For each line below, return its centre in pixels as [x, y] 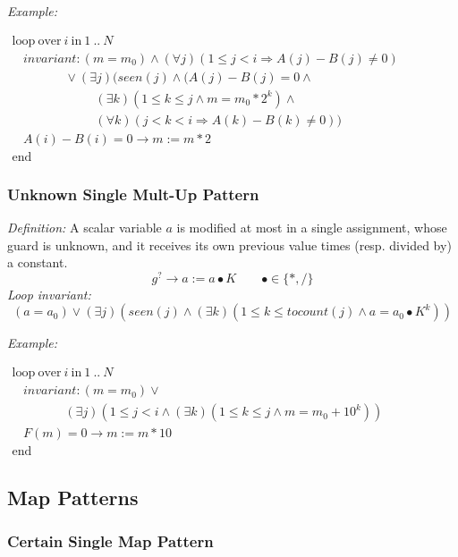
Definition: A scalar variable [85, 228]
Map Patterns [73, 497]
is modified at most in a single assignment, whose [312, 228]
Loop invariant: [49, 294]
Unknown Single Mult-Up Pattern [133, 194]
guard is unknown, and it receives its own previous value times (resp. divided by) [229, 245]
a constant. [38, 262]
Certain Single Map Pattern [110, 540]
